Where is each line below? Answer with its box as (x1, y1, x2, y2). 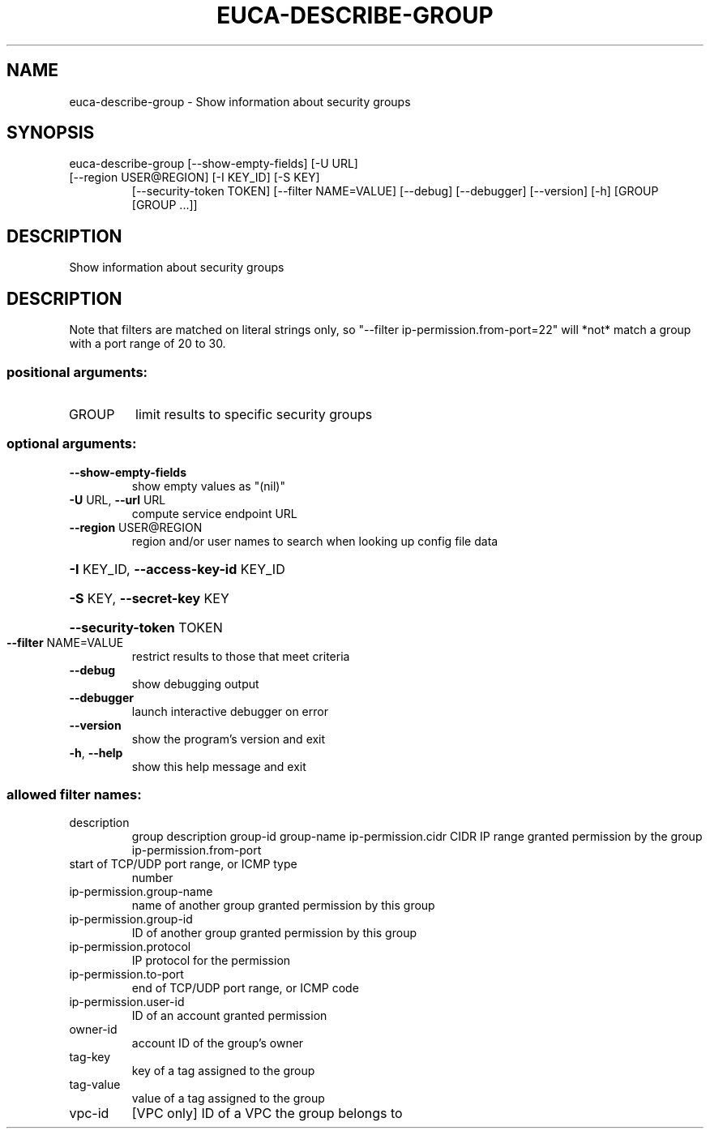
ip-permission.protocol (69, 940, 191, 954)
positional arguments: (6, 363, 148, 380)
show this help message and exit (131, 759, 306, 773)
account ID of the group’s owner (131, 1036, 304, 1051)
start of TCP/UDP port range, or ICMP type (69, 857, 297, 872)
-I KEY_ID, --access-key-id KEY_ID (69, 560, 285, 577)
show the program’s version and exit (131, 731, 326, 746)
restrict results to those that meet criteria (131, 649, 350, 663)
